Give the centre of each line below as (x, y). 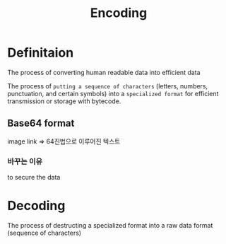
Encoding (119, 13)
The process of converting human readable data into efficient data (104, 72)
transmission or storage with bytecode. (64, 101)
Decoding (36, 206)
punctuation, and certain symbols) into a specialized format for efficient (113, 93)
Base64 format (41, 123)
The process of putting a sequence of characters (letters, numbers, (108, 86)
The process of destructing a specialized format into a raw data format (110, 225)
